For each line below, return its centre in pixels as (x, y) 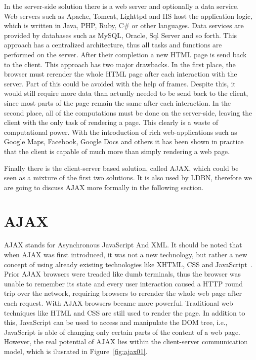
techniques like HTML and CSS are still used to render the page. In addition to (125, 312)
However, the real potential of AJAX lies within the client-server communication (126, 341)
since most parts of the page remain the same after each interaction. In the (117, 102)
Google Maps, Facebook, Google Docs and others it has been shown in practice (124, 141)
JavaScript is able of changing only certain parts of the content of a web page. (122, 332)
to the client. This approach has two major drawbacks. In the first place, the (120, 64)
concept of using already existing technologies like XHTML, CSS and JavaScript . (128, 264)
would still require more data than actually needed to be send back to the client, (126, 93)
